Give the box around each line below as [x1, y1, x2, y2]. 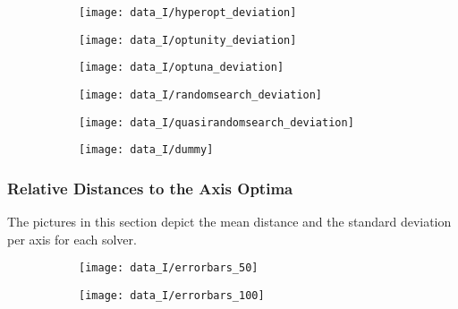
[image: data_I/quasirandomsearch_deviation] [79, 116, 354, 129]
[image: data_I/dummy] [79, 143, 214, 157]
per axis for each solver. [7, 229, 137, 248]
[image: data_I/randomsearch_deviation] [79, 88, 323, 101]
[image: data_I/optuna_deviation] [79, 61, 284, 74]
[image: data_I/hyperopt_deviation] [79, 6, 297, 19]
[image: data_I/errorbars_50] [79, 262, 259, 275]
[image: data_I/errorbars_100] [79, 289, 265, 302]
